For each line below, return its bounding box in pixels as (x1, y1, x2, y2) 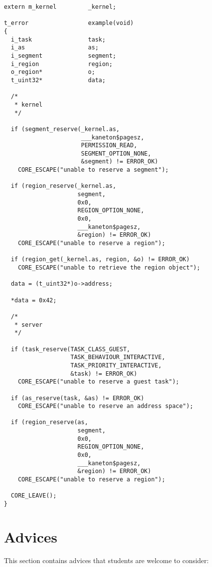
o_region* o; (11, 68, 95, 76)
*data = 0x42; (11, 296, 57, 304)
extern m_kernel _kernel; (4, 3, 117, 10)
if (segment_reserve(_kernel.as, (11, 125, 120, 133)
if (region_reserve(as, (11, 419, 88, 426)
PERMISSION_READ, (81, 142, 138, 149)
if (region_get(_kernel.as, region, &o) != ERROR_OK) (11, 256, 190, 263)
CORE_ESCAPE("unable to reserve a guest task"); (18, 378, 179, 386)
